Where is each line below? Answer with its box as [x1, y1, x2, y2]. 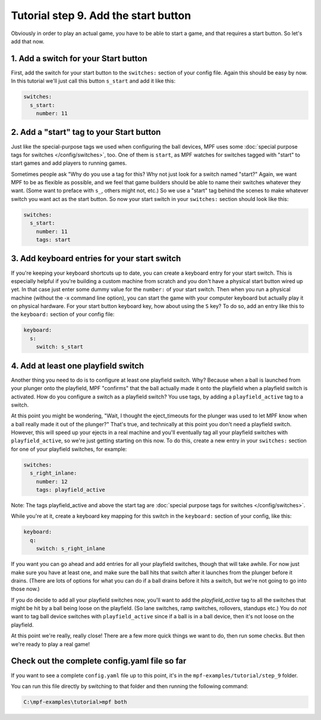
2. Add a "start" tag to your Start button [11, 127, 161, 137]
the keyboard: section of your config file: [11, 311, 115, 318]
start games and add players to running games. [11, 159, 127, 166]
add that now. [11, 37, 45, 45]
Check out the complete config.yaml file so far [11, 656, 187, 666]
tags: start [36, 237, 71, 243]
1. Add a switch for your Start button [11, 54, 148, 64]
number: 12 [36, 478, 68, 485]
